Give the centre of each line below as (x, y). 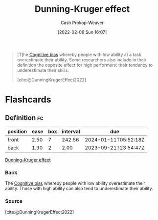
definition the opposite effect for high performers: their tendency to (85, 65)
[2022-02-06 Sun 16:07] (82, 32)
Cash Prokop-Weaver (82, 23)
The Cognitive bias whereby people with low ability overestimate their (75, 183)
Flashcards (28, 100)
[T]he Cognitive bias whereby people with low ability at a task (79, 55)
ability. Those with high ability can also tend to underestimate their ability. (79, 189)
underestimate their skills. (43, 70)
